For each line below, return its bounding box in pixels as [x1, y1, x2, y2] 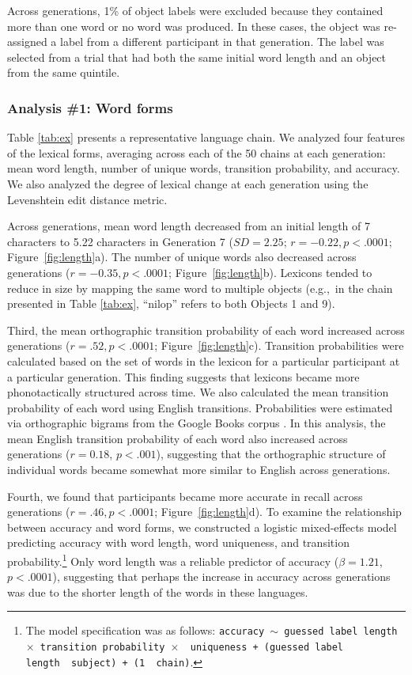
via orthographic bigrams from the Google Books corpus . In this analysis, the [7, 415, 386, 431]
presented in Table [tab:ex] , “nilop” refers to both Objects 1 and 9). [7, 295, 335, 312]
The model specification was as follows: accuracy [25, 622, 265, 639]
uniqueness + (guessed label [190, 642, 344, 654]
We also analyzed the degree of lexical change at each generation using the [7, 175, 369, 192]
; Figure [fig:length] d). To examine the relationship [154, 503, 402, 520]
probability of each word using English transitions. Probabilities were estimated [7, 399, 393, 415]
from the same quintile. [7, 64, 120, 81]
